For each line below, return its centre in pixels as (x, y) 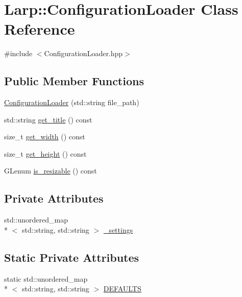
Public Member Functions (74, 81)
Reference (40, 29)
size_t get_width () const (45, 137)
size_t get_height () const (45, 153)
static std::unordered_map (46, 278)
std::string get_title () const (48, 119)
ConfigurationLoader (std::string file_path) (72, 102)
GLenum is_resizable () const (51, 171)
